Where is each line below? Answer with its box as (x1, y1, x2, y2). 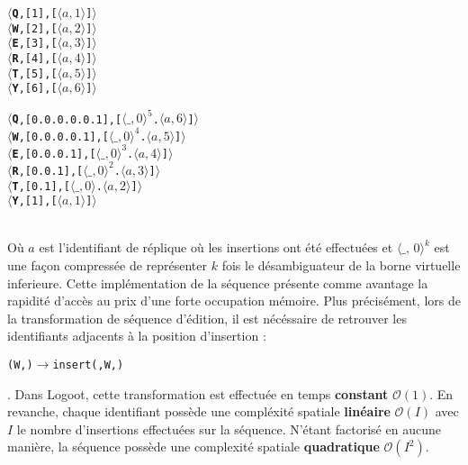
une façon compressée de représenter (7, 256, 208, 275)
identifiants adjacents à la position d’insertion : (7, 326, 266, 345)
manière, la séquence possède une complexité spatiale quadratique (7, 437, 380, 456)
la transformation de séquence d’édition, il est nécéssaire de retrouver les (7, 308, 407, 327)
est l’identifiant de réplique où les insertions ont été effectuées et (39, 238, 393, 257)
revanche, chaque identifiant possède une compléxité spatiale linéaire (7, 402, 391, 421)
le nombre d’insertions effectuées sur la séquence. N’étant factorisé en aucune (16, 419, 441, 438)
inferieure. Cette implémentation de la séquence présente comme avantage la (7, 273, 428, 292)
